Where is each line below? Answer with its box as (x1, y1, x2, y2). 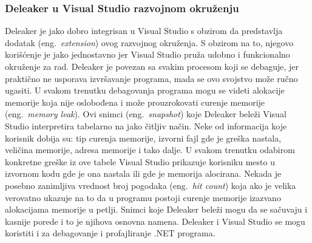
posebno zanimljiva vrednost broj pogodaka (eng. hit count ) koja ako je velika (5, 179, 296, 191)
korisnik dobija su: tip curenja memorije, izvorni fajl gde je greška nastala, (5, 131, 282, 144)
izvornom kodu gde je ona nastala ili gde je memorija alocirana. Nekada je (5, 167, 282, 180)
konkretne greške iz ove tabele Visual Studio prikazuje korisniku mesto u (5, 155, 275, 168)
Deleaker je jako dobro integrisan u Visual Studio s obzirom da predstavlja (5, 24, 283, 37)
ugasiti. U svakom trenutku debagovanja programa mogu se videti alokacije (5, 84, 285, 97)
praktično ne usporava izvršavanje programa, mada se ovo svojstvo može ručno (5, 72, 298, 84)
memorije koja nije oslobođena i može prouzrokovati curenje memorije (5, 95, 265, 108)
